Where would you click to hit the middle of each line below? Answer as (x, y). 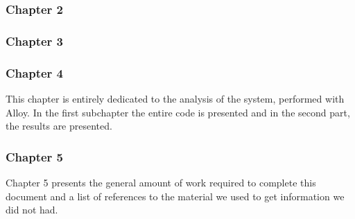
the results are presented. (59, 126)
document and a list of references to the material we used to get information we (175, 196)
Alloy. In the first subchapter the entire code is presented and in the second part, (178, 112)
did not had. (32, 210)
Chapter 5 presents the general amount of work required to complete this (161, 182)
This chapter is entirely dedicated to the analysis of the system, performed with (175, 98)
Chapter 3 (35, 41)
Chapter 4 (35, 72)
